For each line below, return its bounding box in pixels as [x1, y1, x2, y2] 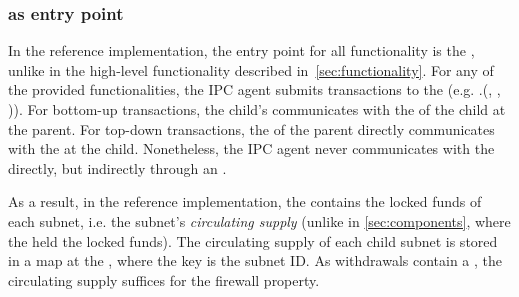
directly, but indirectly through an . [8, 157, 227, 178]
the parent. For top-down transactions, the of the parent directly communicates [8, 118, 495, 139]
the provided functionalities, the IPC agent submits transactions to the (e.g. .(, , [8, 79, 501, 100]
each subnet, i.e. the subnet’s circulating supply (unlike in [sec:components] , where [8, 210, 511, 231]
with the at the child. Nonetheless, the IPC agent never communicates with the [8, 138, 495, 159]
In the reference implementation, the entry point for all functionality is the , [8, 40, 475, 61]
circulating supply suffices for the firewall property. [8, 269, 320, 290]
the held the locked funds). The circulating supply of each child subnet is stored [8, 230, 498, 251]
